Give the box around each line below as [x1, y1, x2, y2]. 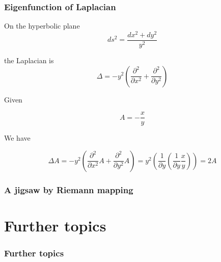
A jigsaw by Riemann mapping [4, 183, 133, 196]
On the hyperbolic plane [4, 20, 80, 31]
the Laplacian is [4, 55, 54, 65]
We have [4, 133, 31, 143]
